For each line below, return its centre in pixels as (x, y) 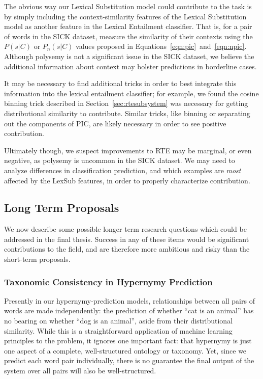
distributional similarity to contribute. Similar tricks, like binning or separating (127, 113)
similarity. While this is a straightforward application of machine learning (118, 330)
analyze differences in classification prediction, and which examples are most (123, 170)
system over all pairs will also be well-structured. (80, 371)
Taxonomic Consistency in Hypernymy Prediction (108, 281)
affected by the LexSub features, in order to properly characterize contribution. (127, 180)
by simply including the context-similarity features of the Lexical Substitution (125, 16)
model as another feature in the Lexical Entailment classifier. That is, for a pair (128, 26)
